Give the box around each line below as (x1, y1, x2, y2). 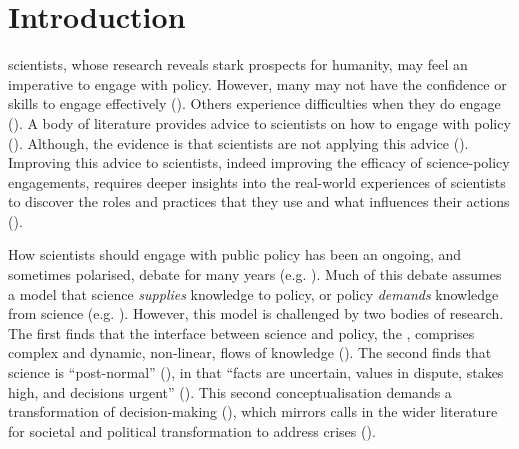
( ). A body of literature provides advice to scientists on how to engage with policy (8, 112, 511, 133)
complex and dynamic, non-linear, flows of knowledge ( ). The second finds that (8, 342, 492, 363)
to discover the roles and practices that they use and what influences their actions (8, 191, 510, 212)
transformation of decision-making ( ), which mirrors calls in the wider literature (8, 401, 498, 422)
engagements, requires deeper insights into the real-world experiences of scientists (8, 171, 506, 192)
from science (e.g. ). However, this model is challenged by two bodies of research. (8, 303, 504, 324)
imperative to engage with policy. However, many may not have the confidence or (8, 73, 507, 94)
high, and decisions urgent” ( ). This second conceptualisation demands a (8, 381, 452, 402)
